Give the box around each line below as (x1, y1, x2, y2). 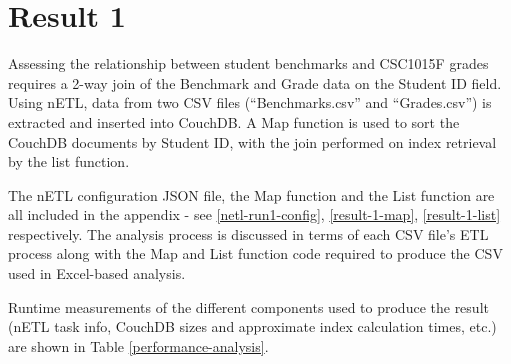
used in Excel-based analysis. (8, 263, 186, 284)
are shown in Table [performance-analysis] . (8, 335, 269, 356)
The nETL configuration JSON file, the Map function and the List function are (8, 184, 495, 205)
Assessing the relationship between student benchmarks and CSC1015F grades (8, 53, 489, 74)
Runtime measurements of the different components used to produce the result (8, 296, 489, 317)
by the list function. (8, 151, 130, 172)
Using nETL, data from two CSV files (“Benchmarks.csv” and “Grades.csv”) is (8, 92, 492, 113)
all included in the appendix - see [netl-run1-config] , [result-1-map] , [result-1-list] (8, 204, 501, 225)
